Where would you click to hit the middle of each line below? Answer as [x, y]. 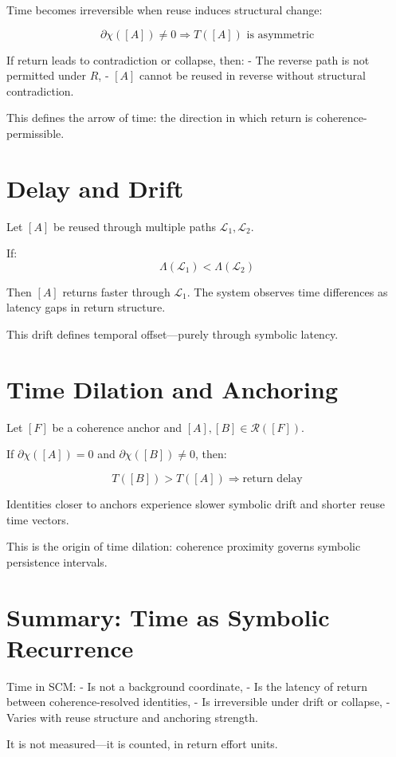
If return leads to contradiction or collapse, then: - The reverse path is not [188, 59]
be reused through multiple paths [134, 226]
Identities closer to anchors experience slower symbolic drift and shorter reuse [196, 503]
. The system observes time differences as [287, 291]
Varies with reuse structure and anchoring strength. [132, 717]
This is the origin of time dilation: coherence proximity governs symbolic [184, 546]
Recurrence [70, 647]
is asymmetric [280, 35]
